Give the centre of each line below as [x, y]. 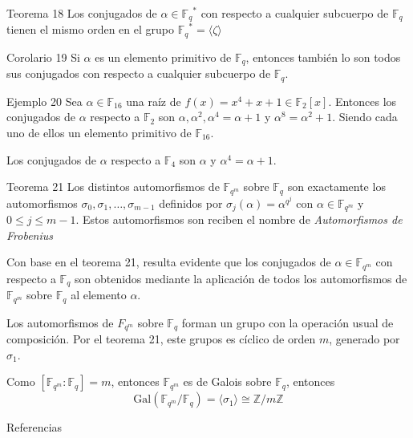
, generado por [364, 339]
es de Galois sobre [227, 381]
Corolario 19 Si [43, 57]
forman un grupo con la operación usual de [287, 322]
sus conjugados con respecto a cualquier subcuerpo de [139, 73]
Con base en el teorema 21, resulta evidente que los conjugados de [169, 262]
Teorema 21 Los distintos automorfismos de [113, 187]
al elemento [99, 295]
